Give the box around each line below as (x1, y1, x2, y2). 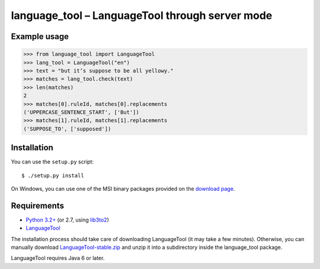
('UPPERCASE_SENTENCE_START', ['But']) (23, 108, 139, 116)
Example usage (11, 31, 69, 41)
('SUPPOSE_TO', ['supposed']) (23, 125, 111, 132)
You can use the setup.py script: (11, 158, 94, 165)
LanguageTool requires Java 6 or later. (11, 255, 105, 262)
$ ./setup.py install (21, 172, 84, 179)
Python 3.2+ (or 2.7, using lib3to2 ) (25, 216, 110, 223)
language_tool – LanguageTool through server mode (11, 9, 273, 22)
